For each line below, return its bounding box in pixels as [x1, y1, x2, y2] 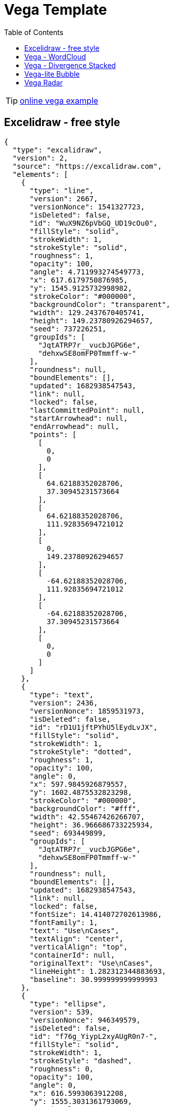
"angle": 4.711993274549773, [29, 267, 145, 276]
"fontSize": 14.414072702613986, [29, 910, 162, 918]
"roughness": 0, [29, 1064, 94, 1073]
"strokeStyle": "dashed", [29, 1056, 132, 1065]
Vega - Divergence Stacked [24, 60, 116, 70]
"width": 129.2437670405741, [29, 308, 145, 317]
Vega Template [4, 1, 107, 18]
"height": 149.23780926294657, [29, 316, 154, 325]
